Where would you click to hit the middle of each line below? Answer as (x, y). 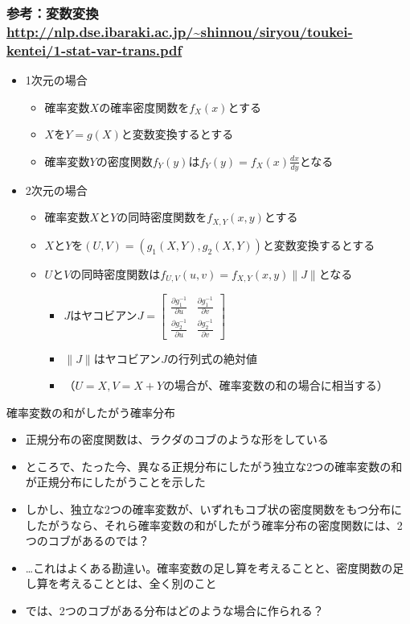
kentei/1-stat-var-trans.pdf (94, 50)
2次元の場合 (56, 190)
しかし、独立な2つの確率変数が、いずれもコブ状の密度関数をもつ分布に (213, 509)
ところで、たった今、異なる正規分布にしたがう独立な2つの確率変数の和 (214, 466)
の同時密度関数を (162, 217)
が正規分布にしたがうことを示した (115, 482)
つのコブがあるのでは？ (87, 541)
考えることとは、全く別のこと (138, 583)
